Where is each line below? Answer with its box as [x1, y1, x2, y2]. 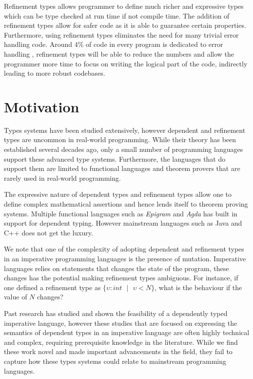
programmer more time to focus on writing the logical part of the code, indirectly [4, 58, 248, 68]
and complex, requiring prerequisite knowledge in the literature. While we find [4, 337, 238, 347]
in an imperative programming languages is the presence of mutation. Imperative [4, 253, 246, 263]
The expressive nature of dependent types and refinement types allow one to [4, 189, 232, 199]
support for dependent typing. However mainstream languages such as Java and [4, 218, 242, 228]
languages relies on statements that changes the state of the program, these [4, 263, 229, 273]
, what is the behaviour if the [155, 282, 242, 292]
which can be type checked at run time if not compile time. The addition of [4, 10, 230, 21]
